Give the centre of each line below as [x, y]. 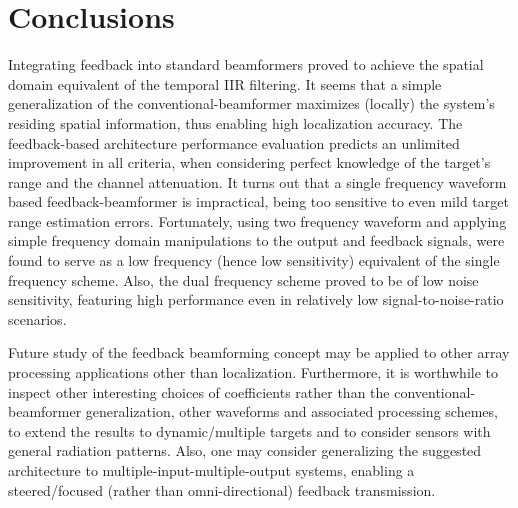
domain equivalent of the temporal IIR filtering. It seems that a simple [225, 83]
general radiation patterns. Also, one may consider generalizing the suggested [245, 450]
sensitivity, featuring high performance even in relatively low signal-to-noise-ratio [256, 299]
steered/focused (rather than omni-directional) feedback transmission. [222, 489]
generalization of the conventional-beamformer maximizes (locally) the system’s [251, 103]
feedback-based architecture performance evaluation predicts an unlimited [234, 142]
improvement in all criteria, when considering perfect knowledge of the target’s [249, 162]
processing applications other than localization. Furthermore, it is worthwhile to [253, 372]
